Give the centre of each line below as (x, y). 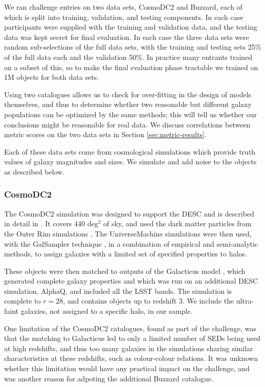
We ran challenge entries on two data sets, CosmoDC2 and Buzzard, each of (123, 7)
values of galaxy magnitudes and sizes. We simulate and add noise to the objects (130, 162)
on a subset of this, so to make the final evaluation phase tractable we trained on (131, 67)
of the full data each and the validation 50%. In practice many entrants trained (128, 57)
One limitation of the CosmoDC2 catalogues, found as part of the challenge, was (130, 328)
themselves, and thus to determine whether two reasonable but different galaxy (128, 104)
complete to (23, 301)
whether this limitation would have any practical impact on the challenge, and (127, 368)
